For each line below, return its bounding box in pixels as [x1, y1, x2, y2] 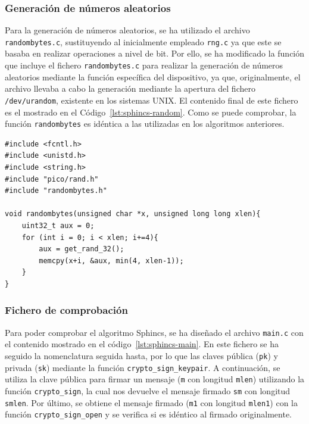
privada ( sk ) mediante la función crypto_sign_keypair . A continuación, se [5, 361, 280, 373]
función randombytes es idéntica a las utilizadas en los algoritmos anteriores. [5, 117, 285, 130]
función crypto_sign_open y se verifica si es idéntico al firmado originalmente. [5, 408, 292, 420]
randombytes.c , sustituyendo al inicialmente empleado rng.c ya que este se [5, 35, 282, 48]
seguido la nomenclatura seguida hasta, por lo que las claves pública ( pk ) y [5, 350, 278, 361]
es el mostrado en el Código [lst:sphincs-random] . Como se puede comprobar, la [5, 105, 296, 118]
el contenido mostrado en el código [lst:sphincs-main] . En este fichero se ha [5, 338, 279, 350]
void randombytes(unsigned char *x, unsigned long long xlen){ [5, 210, 261, 219]
